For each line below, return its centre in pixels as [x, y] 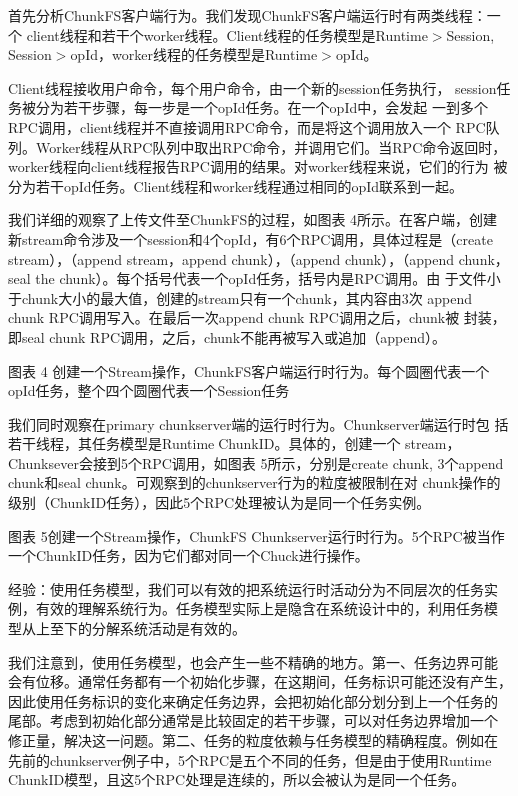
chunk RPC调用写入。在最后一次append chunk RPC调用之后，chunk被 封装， [257, 317]
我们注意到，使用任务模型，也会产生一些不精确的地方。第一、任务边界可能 [253, 661]
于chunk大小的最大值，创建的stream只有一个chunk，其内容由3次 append [240, 297]
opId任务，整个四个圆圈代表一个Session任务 [149, 390]
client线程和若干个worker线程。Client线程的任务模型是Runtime [227, 34]
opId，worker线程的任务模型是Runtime [194, 54]
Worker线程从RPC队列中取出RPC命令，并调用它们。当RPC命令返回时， [271, 146]
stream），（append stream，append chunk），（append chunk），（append [231, 258]
